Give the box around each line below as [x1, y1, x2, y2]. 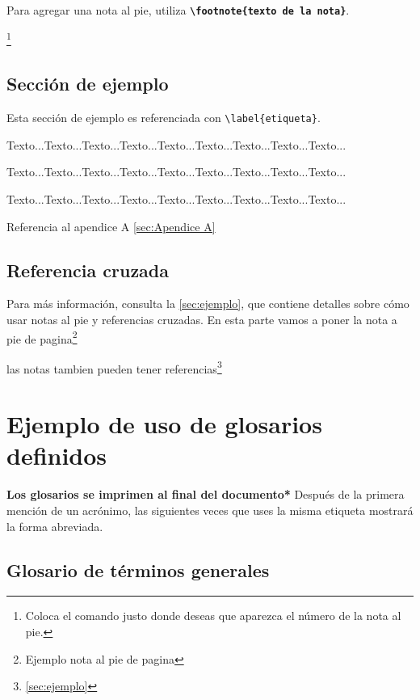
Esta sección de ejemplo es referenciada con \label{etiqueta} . [6, 109, 321, 126]
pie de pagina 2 [6, 327, 78, 347]
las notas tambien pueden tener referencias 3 [6, 357, 222, 377]
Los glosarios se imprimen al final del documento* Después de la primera [6, 486, 405, 503]
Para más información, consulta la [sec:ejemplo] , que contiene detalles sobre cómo [6, 295, 409, 312]
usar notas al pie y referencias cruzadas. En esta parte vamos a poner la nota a [6, 310, 397, 327]
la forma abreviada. [6, 517, 103, 534]
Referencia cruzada [6, 257, 170, 282]
